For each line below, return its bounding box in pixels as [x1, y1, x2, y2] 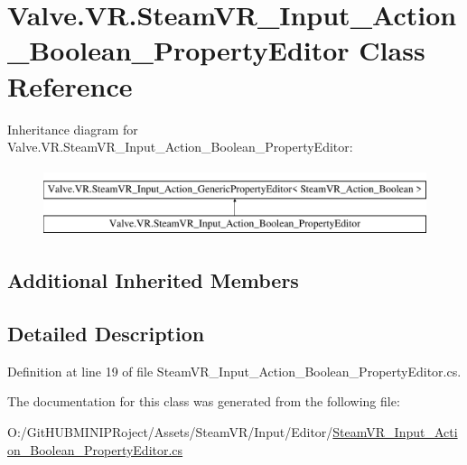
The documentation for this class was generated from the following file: [7, 392, 400, 411]
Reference [7, 67, 133, 104]
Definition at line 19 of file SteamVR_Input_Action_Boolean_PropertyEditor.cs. [7, 361, 462, 380]
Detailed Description [7, 320, 205, 348]
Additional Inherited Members [7, 266, 299, 294]
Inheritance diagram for [7, 119, 138, 138]
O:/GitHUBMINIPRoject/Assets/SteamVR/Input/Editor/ [7, 423, 333, 442]
